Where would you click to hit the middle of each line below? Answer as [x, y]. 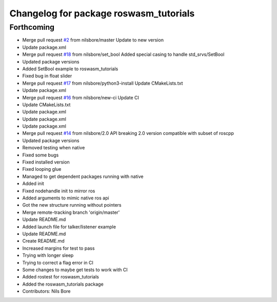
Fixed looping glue [42, 169]
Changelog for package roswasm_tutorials [102, 13]
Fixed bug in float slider [47, 76]
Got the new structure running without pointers [72, 205]
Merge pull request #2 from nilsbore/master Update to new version [93, 40]
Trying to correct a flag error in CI [58, 263]
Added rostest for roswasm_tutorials [61, 277]
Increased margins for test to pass [58, 248]
